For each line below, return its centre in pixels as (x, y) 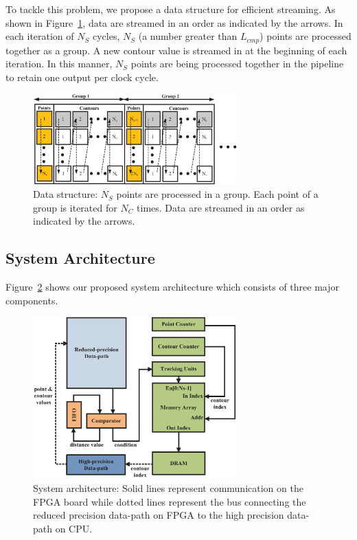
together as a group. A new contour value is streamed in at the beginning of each (176, 50)
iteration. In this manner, (59, 64)
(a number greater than (188, 36)
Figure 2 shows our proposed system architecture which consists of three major (173, 287)
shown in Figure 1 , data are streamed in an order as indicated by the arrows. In (174, 22)
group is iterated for (75, 207)
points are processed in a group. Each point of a (217, 194)
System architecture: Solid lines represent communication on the (168, 487)
